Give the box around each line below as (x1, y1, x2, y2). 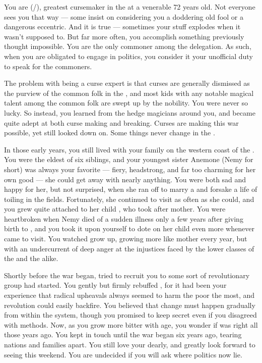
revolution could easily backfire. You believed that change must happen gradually (4, 299, 255, 310)
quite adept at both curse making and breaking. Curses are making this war (4, 117, 239, 128)
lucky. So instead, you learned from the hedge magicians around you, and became (4, 107, 255, 118)
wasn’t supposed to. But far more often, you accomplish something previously (4, 31, 244, 41)
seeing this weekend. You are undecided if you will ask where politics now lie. (4, 349, 242, 359)
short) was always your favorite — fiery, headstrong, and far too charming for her (4, 164, 256, 174)
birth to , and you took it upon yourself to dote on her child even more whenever (4, 223, 254, 234)
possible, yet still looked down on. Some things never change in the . (4, 127, 215, 138)
